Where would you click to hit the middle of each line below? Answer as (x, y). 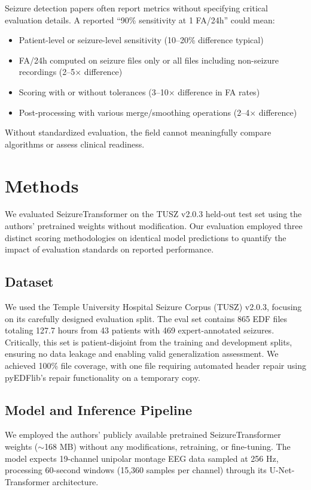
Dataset (29, 282)
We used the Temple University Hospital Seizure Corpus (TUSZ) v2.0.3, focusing (153, 307)
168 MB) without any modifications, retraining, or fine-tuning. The (167, 446)
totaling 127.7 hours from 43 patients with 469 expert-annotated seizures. (140, 330)
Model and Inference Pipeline (99, 409)
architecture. (75, 481)
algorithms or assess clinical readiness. (75, 144)
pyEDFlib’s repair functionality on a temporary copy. (103, 377)
